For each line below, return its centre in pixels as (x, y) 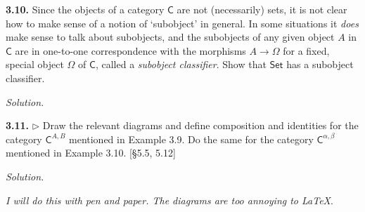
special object (35, 64)
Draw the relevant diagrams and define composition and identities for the (200, 125)
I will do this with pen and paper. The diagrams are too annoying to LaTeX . (169, 200)
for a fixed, (306, 50)
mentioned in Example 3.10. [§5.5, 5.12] (91, 153)
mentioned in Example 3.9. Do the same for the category (191, 139)
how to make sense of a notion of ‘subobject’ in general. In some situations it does (182, 23)
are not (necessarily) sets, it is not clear (262, 9)
